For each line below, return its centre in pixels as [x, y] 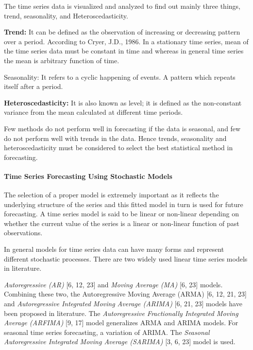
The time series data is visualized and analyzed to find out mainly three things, [122, 6]
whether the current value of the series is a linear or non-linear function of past [122, 223]
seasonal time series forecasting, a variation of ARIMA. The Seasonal [107, 332]
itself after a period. [34, 86]
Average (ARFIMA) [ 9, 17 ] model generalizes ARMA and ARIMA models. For [121, 323]
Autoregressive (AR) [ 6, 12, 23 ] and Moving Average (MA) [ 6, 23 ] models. [113, 284]
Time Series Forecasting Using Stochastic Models [88, 176]
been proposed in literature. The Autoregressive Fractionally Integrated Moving [121, 313]
